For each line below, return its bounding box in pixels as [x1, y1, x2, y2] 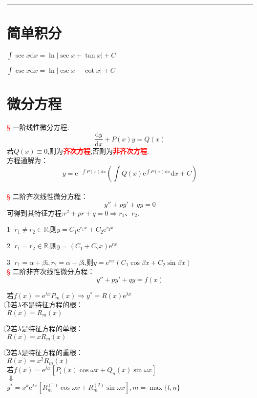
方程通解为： [7, 155, 48, 165]
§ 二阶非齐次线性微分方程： [7, 266, 95, 277]
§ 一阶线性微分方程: [7, 121, 69, 132]
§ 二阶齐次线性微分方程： [7, 191, 88, 201]
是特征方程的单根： [21, 323, 83, 334]
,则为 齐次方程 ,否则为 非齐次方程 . [47, 145, 149, 156]
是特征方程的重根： [21, 347, 83, 357]
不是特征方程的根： [21, 299, 83, 310]
